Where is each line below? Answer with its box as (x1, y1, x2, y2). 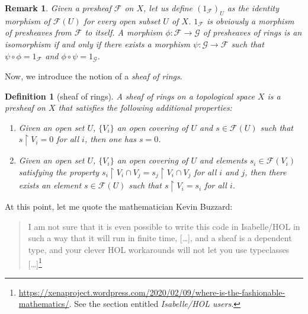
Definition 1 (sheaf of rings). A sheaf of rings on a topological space (5, 89, 255, 102)
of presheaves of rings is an (203, 26, 302, 39)
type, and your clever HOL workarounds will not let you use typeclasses (28, 243, 290, 255)
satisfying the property (18, 165, 100, 178)
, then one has (84, 133, 136, 145)
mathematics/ (18, 297, 69, 310)
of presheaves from (5, 26, 72, 39)
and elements (199, 154, 247, 166)
